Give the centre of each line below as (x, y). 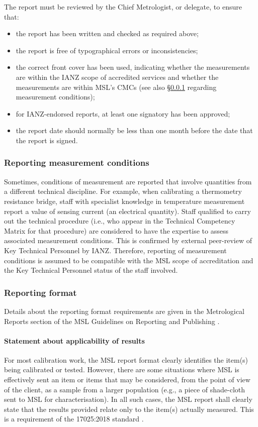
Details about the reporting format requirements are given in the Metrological (124, 311)
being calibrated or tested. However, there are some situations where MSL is (122, 369)
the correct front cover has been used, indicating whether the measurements (133, 67)
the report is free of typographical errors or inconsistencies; (107, 50)
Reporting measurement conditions (77, 163)
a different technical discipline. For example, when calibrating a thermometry (123, 191)
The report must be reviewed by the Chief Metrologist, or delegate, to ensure (123, 7)
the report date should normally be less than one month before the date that (134, 130)
